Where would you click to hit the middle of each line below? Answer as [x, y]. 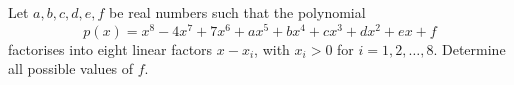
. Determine [469, 48]
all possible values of [71, 68]
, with [272, 48]
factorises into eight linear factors [110, 48]
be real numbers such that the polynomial [237, 12]
